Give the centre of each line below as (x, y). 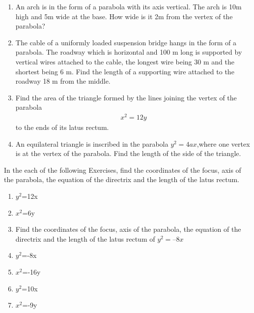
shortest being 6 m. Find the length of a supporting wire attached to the (125, 71)
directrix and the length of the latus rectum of (85, 238)
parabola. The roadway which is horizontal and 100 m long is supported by (129, 52)
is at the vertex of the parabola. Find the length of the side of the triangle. (128, 153)
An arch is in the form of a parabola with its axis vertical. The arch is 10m (128, 6)
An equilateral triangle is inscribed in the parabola (92, 143)
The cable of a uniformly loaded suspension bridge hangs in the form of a (126, 42)
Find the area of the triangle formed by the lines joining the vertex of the (126, 97)
